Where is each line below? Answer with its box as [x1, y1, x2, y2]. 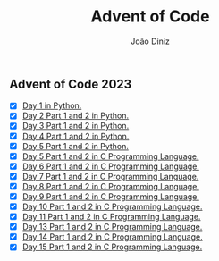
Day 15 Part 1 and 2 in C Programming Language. [21, 241, 203, 252]
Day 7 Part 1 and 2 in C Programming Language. [21, 171, 199, 181]
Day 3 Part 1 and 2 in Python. [21, 121, 130, 131]
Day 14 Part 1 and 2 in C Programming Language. [21, 232, 203, 242]
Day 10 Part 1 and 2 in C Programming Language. [21, 201, 203, 212]
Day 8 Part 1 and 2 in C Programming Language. [21, 181, 199, 191]
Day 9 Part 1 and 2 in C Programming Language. [21, 190, 199, 202]
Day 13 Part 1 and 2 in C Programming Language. [21, 222, 203, 232]
